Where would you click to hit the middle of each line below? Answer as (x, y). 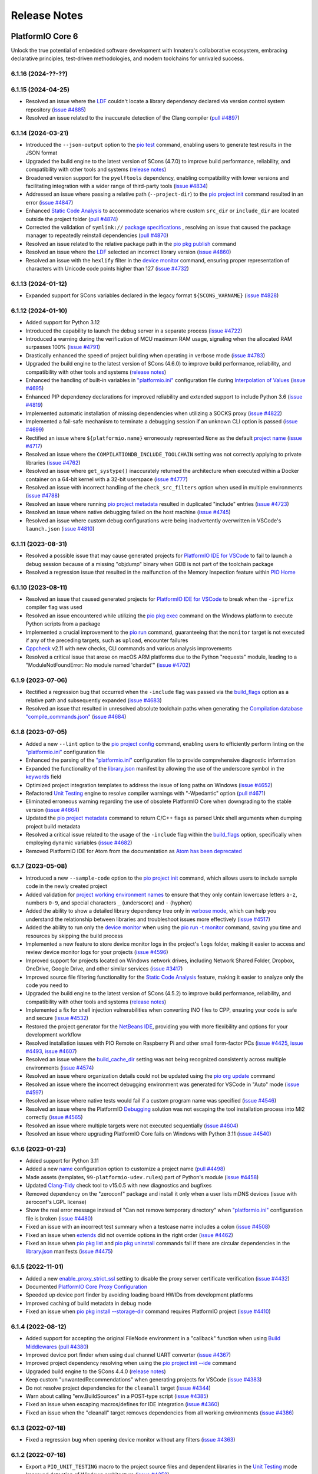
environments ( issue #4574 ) (60, 1068)
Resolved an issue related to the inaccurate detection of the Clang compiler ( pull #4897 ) (132, 117)
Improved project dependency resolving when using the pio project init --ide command (131, 1363)
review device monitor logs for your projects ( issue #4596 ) (97, 952)
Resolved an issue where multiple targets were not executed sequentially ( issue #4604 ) (132, 1126)
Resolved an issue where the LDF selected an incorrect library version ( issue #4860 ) (128, 252)
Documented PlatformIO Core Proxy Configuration (86, 1287)
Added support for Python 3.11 (62, 1161)
